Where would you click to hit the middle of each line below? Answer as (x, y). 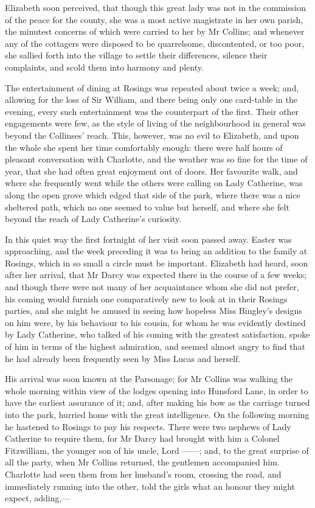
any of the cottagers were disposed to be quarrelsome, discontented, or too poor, (155, 43)
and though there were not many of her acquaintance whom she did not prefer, (152, 287)
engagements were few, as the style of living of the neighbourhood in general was (155, 123)
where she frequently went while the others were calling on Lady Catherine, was (154, 183)
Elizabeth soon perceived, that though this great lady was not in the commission (155, 7)
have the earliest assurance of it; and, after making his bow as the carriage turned (157, 402)
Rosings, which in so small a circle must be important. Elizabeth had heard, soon (157, 263)
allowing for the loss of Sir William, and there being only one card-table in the (151, 99)
